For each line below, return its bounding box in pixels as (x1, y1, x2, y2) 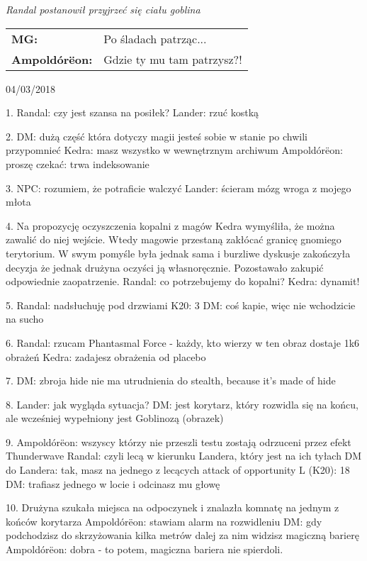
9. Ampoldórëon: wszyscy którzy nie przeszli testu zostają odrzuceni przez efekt (6, 434, 351, 449)
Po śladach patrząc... (103, 30, 207, 47)
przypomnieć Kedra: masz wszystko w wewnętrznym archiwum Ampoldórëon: (6, 143, 343, 157)
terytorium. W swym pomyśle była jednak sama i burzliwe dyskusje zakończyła (6, 245, 351, 260)
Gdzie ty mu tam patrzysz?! (103, 50, 242, 67)
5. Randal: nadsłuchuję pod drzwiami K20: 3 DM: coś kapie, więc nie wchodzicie (6, 297, 356, 312)
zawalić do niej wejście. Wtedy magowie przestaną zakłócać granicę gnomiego (6, 232, 341, 247)
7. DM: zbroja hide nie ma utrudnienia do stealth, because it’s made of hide (6, 373, 336, 388)
